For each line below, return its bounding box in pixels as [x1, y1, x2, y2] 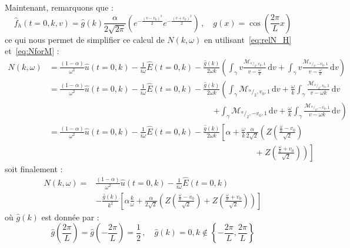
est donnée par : [41, 210, 99, 223]
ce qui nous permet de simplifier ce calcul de [5, 33, 165, 45]
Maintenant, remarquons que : [5, 1, 114, 13]
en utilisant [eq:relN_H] [204, 33, 292, 45]
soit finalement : [5, 162, 63, 175]
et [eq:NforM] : [5, 45, 59, 57]
